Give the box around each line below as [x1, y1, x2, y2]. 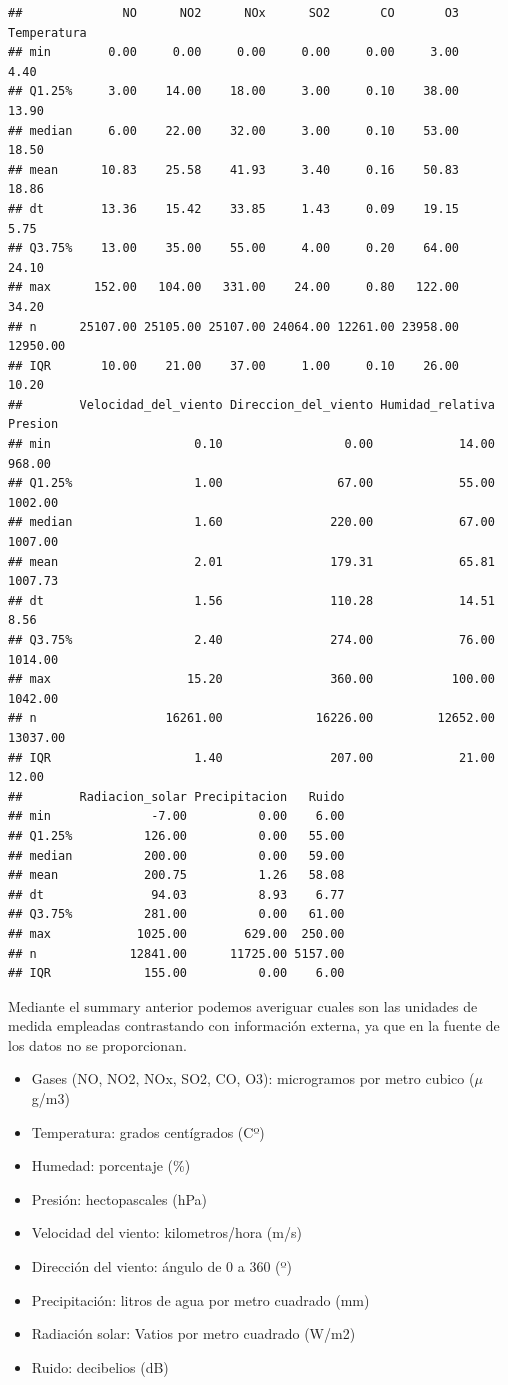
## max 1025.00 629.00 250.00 [8, 926, 345, 941]
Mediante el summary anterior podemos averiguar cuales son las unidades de [8, 995, 478, 1016]
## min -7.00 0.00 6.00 [8, 809, 345, 824]
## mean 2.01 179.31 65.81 [8, 554, 495, 569]
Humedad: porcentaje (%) [31, 1155, 191, 1176]
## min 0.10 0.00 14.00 [8, 437, 495, 452]
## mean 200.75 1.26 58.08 [8, 868, 345, 883]
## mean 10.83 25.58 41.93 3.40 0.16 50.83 [8, 162, 460, 177]
